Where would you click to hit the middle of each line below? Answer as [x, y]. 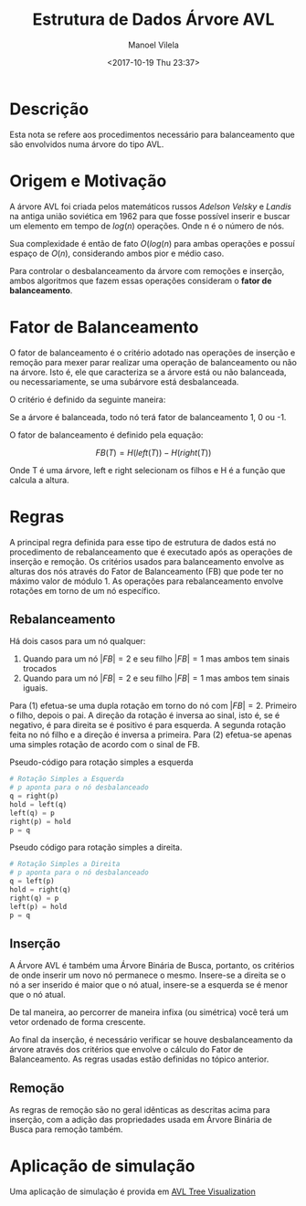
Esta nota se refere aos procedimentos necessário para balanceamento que [152, 134]
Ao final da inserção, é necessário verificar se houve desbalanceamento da [152, 1040]
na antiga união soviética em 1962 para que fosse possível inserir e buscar [150, 216]
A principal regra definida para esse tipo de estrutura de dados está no [143, 542]
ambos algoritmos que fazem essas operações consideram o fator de [141, 280]
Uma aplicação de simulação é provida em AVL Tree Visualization [132, 1191]
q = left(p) [32, 882]
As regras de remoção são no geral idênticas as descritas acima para [140, 1110]
